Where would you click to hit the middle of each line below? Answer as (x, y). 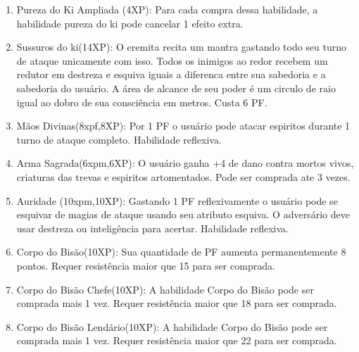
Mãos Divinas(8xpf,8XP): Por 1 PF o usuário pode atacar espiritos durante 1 (183, 126)
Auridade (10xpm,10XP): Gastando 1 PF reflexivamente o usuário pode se (177, 200)
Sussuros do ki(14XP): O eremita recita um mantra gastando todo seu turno (182, 47)
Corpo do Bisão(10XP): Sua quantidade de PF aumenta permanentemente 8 (181, 252)
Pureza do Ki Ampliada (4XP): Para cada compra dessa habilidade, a (167, 9)
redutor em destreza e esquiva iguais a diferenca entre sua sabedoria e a (171, 74)
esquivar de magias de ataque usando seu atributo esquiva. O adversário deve (183, 214)
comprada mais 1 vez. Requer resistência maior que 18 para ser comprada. (177, 303)
